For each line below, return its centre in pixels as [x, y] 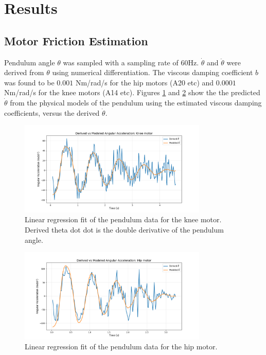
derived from [24, 72]
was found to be [29, 82]
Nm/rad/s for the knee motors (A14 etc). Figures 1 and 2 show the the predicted [132, 92]
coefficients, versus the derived [52, 112]
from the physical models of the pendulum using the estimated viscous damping [136, 102]
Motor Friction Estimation [76, 40]
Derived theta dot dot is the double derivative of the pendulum [124, 229]
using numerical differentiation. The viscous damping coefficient [153, 72]
